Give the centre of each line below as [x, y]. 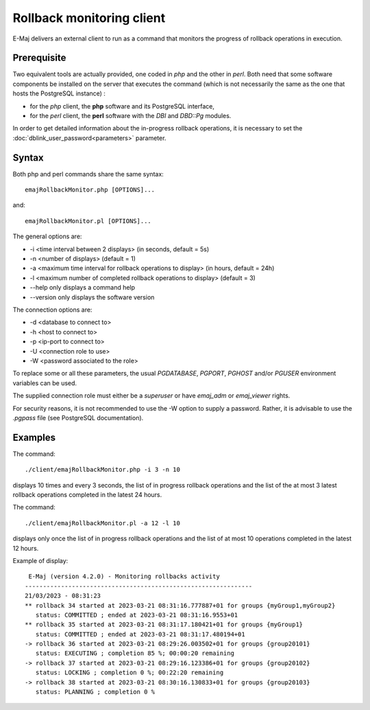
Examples [34, 437]
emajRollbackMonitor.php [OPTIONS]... [90, 190]
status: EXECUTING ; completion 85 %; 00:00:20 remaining [135, 653]
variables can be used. [45, 383]
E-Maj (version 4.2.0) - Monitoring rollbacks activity [124, 576]
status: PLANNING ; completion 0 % [95, 692]
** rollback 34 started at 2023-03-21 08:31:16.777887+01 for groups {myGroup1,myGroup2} [180, 605]
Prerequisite [39, 58]
